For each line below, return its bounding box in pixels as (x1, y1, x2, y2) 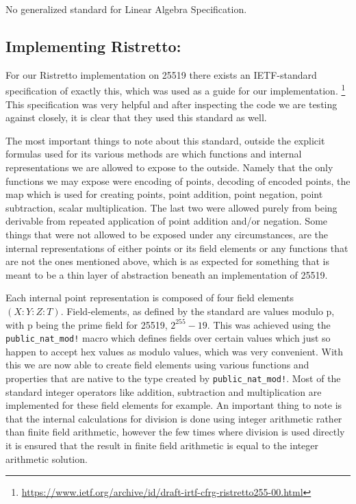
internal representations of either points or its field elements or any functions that (5, 240, 348, 255)
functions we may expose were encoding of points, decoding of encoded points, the (5, 173, 351, 188)
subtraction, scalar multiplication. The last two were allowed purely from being (5, 200, 338, 214)
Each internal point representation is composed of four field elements (5, 290, 294, 305)
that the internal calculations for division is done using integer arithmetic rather (5, 411, 342, 425)
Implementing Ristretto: (5, 35, 181, 56)
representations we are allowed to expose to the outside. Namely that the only (5, 160, 333, 175)
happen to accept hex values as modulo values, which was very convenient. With (5, 344, 344, 358)
